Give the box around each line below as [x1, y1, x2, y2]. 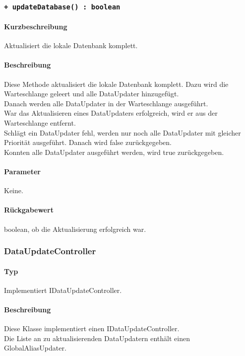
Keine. [4, 185, 23, 196]
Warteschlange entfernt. [4, 117, 76, 128]
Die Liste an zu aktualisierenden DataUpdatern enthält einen [4, 333, 190, 343]
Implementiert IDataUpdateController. [4, 285, 122, 295]
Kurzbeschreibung [4, 21, 67, 31]
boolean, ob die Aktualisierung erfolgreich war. [4, 223, 146, 234]
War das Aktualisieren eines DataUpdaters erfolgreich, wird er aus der [4, 108, 218, 118]
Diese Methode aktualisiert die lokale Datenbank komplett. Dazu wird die [4, 78, 229, 89]
